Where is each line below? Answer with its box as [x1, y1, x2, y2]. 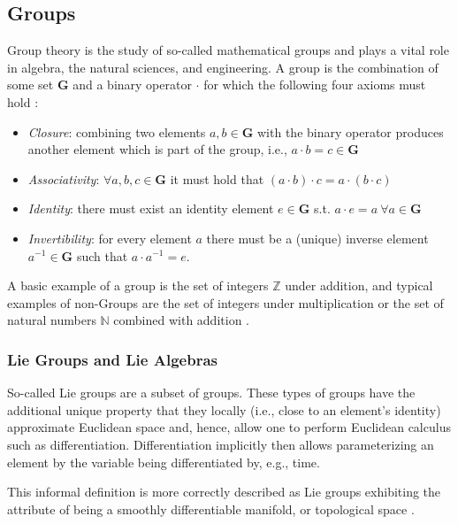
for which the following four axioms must [203, 75, 426, 94]
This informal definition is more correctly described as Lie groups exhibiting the [7, 482, 441, 501]
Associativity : [27, 169, 100, 188]
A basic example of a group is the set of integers [7, 276, 269, 295]
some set [7, 75, 54, 94]
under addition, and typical [285, 276, 433, 295]
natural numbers [7, 311, 96, 329]
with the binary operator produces [257, 122, 444, 141]
